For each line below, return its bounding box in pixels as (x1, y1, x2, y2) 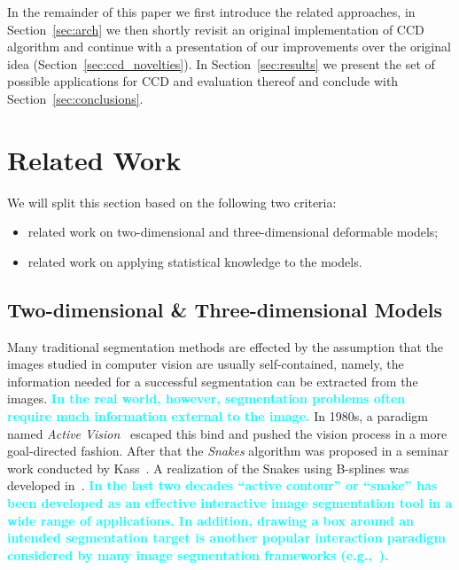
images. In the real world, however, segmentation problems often (7, 389, 406, 408)
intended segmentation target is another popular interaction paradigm (7, 528, 446, 547)
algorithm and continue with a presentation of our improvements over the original (7, 37, 451, 56)
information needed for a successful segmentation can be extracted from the (7, 371, 418, 390)
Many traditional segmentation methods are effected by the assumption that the (7, 337, 443, 355)
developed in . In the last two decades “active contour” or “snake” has (7, 476, 438, 495)
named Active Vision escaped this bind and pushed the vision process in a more (7, 424, 447, 442)
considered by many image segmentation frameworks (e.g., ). (7, 545, 389, 564)
